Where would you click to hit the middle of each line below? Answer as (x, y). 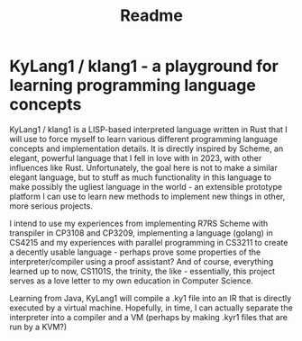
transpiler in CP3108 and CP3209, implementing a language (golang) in (141, 233)
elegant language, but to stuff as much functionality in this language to (141, 177)
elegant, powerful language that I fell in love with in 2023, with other (136, 157)
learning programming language (133, 85)
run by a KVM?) (38, 327)
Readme (151, 16)
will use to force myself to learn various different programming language (143, 139)
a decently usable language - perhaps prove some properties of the (135, 252)
